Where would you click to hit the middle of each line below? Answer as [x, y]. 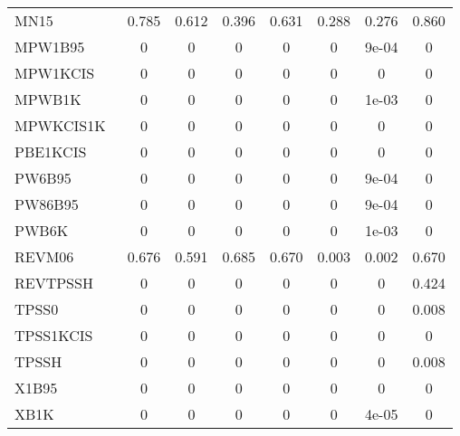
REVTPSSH [54, 283]
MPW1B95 [50, 47]
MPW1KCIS [55, 73]
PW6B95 [43, 178]
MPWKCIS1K [60, 125]
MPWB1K [48, 99]
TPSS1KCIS [54, 335]
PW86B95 [47, 204]
